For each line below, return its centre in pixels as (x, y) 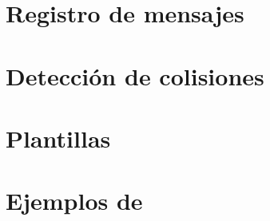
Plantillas (58, 138)
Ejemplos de (74, 201)
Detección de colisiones (135, 75)
